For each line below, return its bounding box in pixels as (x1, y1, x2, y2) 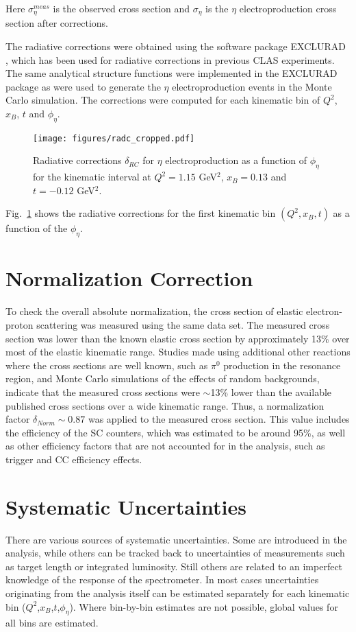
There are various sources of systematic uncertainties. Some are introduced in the (5, 532, 347, 546)
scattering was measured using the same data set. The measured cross (36, 317, 330, 331)
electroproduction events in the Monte (172, 79, 332, 93)
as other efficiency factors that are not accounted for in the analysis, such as (5, 438, 325, 453)
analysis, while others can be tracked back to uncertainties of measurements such (5, 546, 345, 560)
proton (5, 317, 34, 331)
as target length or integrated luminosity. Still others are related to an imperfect (5, 559, 343, 573)
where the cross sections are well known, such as (5, 358, 208, 372)
